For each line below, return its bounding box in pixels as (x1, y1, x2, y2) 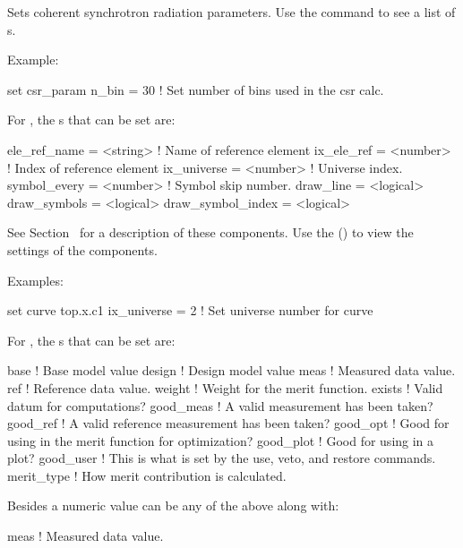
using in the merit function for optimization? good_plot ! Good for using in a (7, 431, 434, 450)
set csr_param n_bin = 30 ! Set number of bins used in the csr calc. (7, 80, 384, 98)
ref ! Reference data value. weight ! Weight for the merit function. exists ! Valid (7, 378, 443, 397)
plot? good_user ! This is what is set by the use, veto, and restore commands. (7, 449, 436, 467)
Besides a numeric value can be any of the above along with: (7, 496, 339, 515)
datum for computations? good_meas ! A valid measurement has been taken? (7, 396, 433, 415)
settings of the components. (7, 240, 158, 259)
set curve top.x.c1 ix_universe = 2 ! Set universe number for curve (7, 301, 373, 320)
